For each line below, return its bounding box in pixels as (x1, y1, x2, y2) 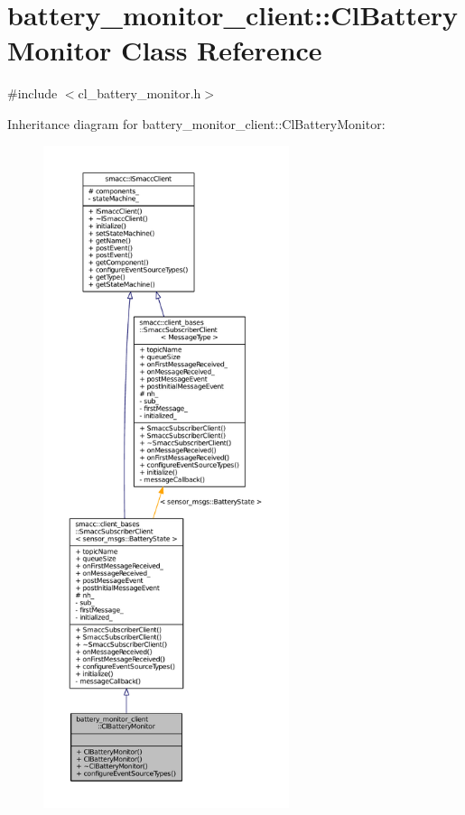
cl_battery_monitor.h (78, 84, 201, 103)
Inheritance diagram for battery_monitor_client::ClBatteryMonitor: (7, 114, 386, 133)
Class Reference (121, 32, 322, 69)
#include (7, 84, 58, 103)
